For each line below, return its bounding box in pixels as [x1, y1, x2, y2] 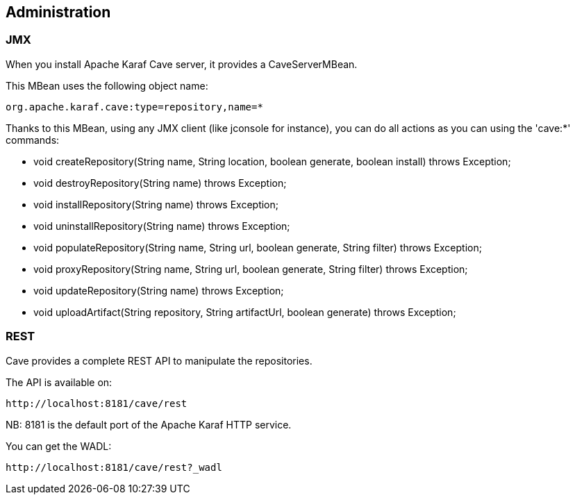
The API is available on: [6, 376, 112, 388]
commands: [6, 133, 60, 146]
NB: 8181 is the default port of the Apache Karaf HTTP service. [6, 418, 292, 431]
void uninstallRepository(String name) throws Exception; [33, 219, 290, 232]
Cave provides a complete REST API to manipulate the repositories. [6, 354, 312, 367]
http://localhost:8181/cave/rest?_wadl [6, 461, 222, 473]
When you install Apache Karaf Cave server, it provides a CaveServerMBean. [6, 58, 358, 70]
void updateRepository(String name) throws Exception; [33, 284, 284, 297]
